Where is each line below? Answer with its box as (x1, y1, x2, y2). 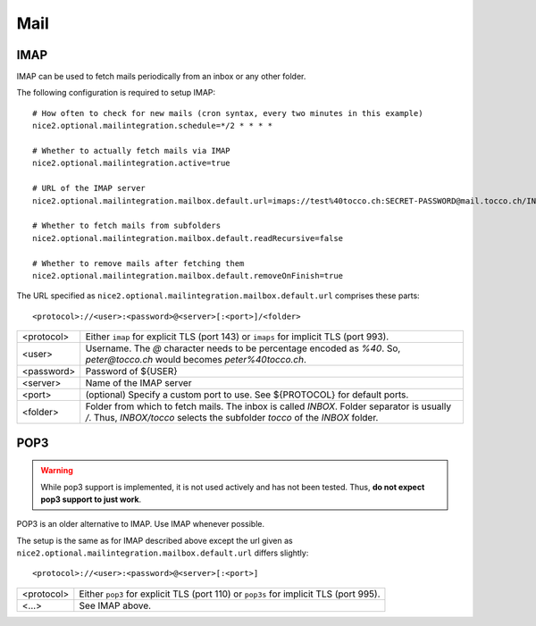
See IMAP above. (79, 599, 152, 612)
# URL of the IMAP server (32, 183, 147, 194)
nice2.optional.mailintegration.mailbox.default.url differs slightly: (16, 547, 309, 558)
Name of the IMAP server (85, 377, 192, 389)
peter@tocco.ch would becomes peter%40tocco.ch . (85, 354, 307, 366)
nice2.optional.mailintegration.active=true (32, 158, 231, 169)
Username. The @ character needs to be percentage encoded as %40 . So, (85, 342, 401, 355)
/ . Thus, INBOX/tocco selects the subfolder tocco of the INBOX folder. (85, 412, 379, 424)
